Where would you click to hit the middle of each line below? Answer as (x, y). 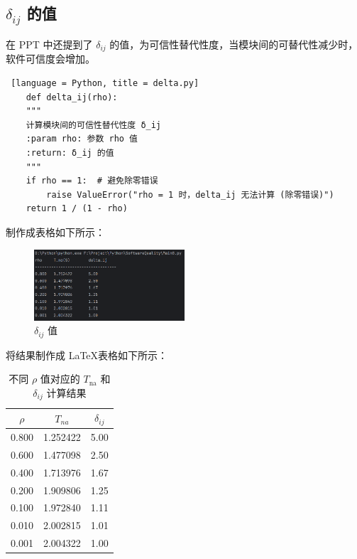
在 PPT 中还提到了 (49, 44)
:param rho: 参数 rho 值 (82, 139)
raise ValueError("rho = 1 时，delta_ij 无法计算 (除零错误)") (190, 195)
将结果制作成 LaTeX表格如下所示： (87, 355)
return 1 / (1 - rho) (77, 209)
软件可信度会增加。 (50, 59)
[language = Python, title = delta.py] (105, 84)
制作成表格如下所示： (55, 231)
